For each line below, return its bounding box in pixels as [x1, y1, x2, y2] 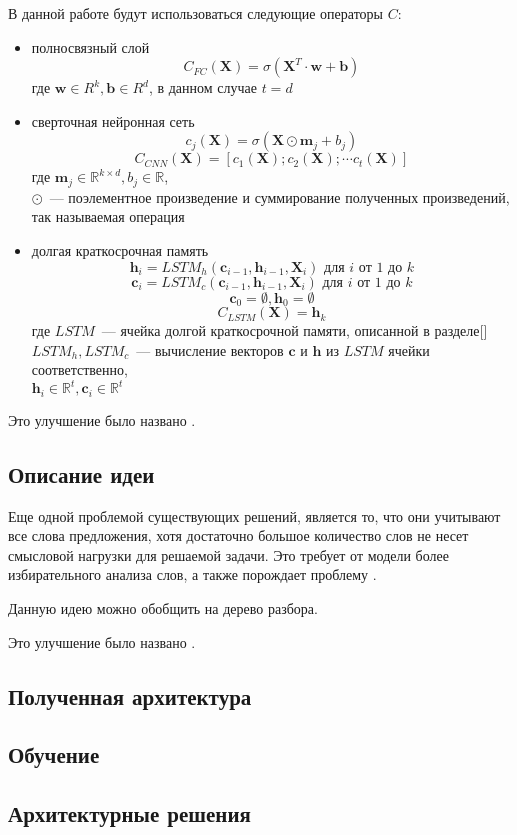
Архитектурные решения [8, 798, 251, 829]
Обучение [8, 739, 100, 770]
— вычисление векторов [136, 339, 284, 360]
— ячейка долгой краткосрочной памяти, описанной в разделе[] [101, 320, 488, 341]
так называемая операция [31, 206, 185, 227]
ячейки [388, 339, 430, 360]
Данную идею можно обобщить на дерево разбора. [8, 597, 318, 618]
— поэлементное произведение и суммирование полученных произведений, [49, 186, 510, 207]
